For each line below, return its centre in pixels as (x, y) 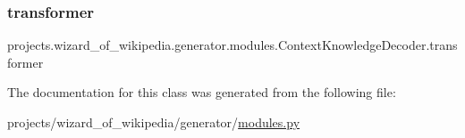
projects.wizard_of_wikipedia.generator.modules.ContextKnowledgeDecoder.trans (232, 45)
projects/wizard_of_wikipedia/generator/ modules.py (154, 122)
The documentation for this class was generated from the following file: (202, 92)
